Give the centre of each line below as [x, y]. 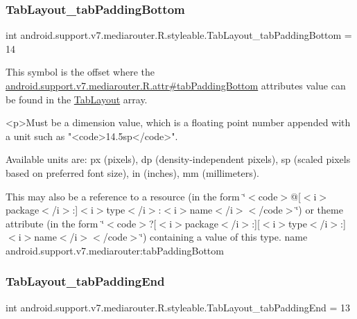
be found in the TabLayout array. [77, 99]
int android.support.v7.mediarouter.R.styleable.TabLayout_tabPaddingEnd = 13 [178, 307]
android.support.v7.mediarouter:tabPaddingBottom [115, 250]
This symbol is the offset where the [80, 72]
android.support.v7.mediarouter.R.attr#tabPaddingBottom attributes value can [176, 85]
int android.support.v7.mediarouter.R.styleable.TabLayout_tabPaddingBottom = [179, 35]
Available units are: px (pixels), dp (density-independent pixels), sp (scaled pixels [178, 159]
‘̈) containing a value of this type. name [224, 237]
